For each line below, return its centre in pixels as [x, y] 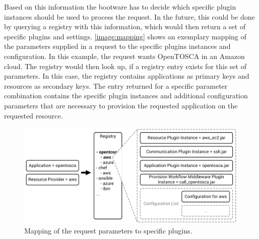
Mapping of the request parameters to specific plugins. [108, 231]
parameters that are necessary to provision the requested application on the [121, 105]
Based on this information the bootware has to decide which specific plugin [120, 7]
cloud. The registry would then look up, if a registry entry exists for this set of [125, 66]
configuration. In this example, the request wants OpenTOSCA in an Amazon [124, 56]
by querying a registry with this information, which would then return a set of [125, 26]
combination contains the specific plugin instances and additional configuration [126, 96]
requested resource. [34, 115]
